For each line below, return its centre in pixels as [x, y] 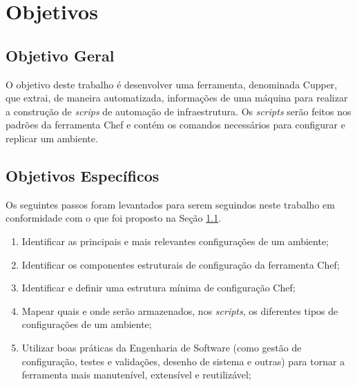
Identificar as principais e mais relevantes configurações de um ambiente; [175, 241]
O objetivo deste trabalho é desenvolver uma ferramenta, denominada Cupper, [172, 84]
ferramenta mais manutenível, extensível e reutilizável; [136, 375]
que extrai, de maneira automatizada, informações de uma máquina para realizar [177, 98]
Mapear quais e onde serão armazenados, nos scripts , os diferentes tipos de [180, 310]
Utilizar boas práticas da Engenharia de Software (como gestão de [162, 347]
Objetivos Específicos [83, 175]
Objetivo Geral [60, 55]
